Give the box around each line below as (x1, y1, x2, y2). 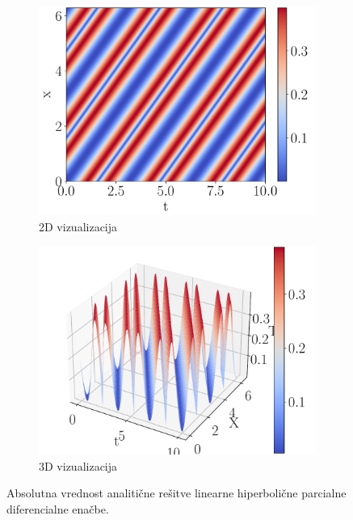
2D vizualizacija (39, 218, 118, 235)
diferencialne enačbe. (6, 500, 109, 517)
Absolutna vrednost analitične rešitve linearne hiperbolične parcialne (6, 484, 347, 501)
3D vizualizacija (39, 457, 118, 474)
